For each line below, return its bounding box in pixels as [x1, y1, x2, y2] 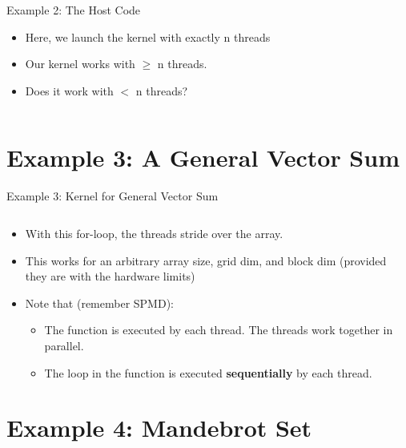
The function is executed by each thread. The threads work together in [44, 321, 393, 338]
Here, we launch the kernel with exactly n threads [25, 28, 271, 45]
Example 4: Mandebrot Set [6, 411, 312, 444]
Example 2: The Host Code [6, 2, 141, 18]
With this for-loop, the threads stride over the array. [25, 225, 283, 242]
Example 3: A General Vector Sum [6, 140, 400, 173]
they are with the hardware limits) [25, 268, 195, 285]
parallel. [44, 337, 84, 354]
